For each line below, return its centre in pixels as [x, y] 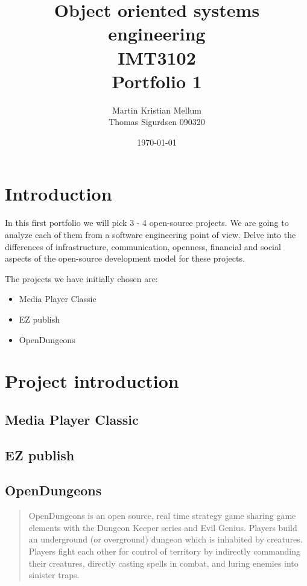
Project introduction [92, 381]
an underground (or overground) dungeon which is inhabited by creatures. [166, 539]
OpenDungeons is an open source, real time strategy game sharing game [162, 516]
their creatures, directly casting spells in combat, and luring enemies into [163, 563]
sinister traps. [54, 575]
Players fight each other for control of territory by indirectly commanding [164, 551]
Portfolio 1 [157, 81]
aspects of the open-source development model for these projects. [125, 258]
